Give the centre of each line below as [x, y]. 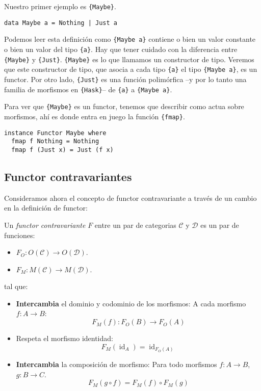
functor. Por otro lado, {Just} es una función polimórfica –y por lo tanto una [125, 79]
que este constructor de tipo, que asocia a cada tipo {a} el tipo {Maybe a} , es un [131, 69]
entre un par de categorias [135, 225]
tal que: [16, 286]
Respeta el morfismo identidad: [64, 338]
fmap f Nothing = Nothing [55, 141]
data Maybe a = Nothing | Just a [61, 23]
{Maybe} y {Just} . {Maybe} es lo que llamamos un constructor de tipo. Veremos [129, 59]
